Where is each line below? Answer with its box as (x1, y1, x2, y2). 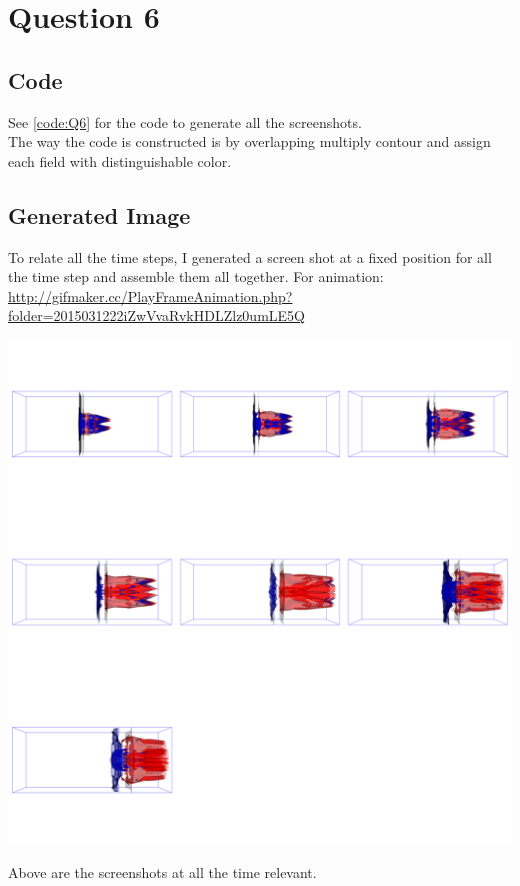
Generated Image (8, 199, 191, 230)
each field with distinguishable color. (8, 150, 232, 171)
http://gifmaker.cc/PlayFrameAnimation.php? (8, 285, 293, 306)
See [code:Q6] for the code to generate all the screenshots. (8, 111, 362, 132)
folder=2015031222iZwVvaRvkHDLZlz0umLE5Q (8, 305, 305, 326)
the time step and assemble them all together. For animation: (8, 266, 384, 287)
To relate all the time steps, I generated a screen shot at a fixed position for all (8, 246, 492, 267)
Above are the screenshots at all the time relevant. (8, 861, 317, 882)
